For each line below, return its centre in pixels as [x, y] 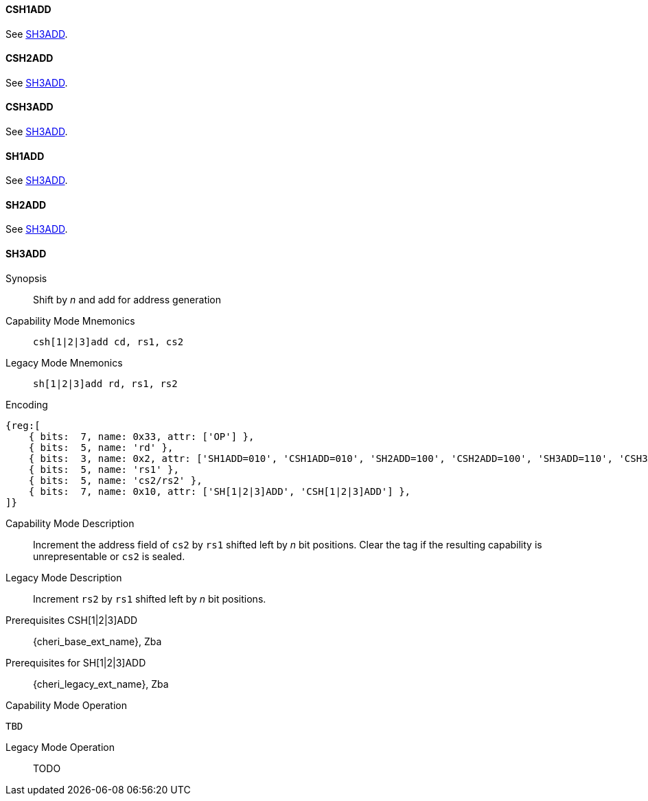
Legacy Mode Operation [60, 747]
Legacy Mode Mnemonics [64, 362]
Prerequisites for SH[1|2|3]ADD [76, 662]
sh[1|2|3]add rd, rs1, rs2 [105, 383]
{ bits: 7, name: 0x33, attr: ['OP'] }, [141, 436]
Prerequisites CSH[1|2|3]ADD [72, 620]
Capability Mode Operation [66, 705]
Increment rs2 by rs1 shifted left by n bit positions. [150, 599]
